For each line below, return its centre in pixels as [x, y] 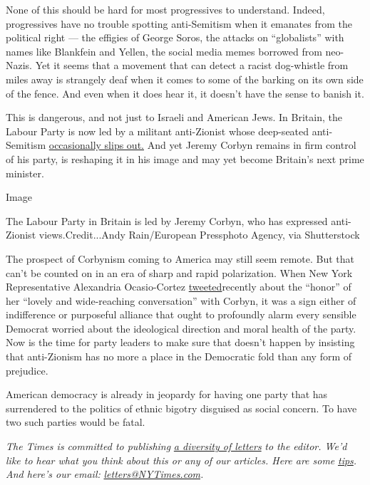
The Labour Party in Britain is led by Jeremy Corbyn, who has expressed [167, 220]
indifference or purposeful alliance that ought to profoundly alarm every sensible [181, 314]
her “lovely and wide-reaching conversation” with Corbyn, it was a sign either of [181, 300]
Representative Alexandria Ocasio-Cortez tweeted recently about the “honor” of [179, 287]
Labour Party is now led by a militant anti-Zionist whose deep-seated [158, 131]
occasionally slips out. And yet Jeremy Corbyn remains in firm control [202, 145]
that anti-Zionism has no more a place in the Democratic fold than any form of [179, 356]
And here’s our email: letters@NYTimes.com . [105, 474]
